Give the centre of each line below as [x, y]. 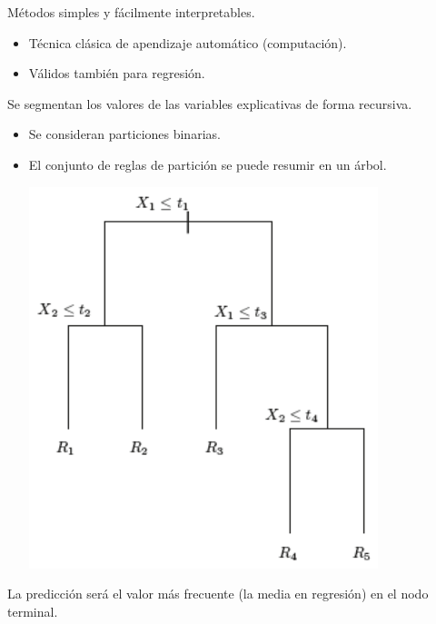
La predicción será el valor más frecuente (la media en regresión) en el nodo [218, 594]
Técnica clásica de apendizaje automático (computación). [188, 42]
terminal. [33, 611]
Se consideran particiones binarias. [124, 134]
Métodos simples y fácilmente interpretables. [131, 12]
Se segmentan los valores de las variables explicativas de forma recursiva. [210, 103]
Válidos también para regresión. [117, 73]
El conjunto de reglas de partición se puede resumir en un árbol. [208, 164]
